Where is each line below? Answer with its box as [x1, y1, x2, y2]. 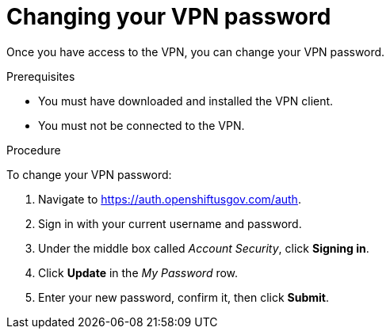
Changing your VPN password [6, 3, 331, 30]
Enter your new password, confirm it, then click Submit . [38, 290, 330, 304]
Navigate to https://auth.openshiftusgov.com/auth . [38, 192, 301, 206]
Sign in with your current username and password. [38, 216, 302, 230]
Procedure [6, 143, 61, 157]
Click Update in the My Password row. [38, 265, 239, 280]
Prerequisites [6, 69, 75, 83]
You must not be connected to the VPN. [38, 118, 245, 132]
